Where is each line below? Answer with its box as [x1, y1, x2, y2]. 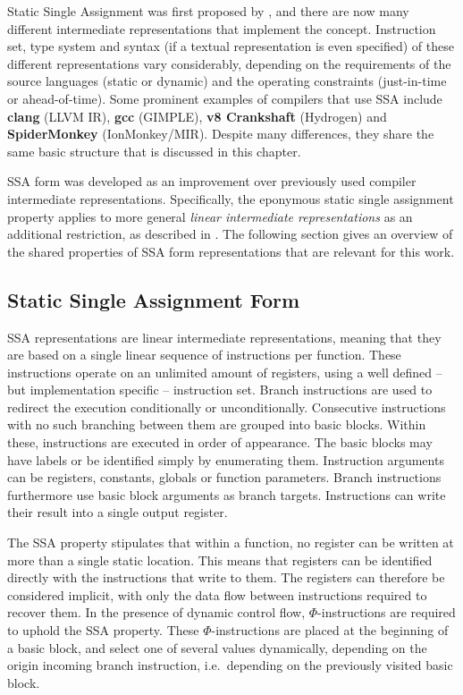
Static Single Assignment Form [7, 285, 300, 313]
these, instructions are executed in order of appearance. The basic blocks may [7, 433, 433, 452]
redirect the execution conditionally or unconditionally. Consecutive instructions [7, 397, 446, 416]
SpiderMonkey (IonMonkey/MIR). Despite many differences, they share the [7, 124, 434, 143]
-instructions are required [317, 603, 456, 622]
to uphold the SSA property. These [7, 621, 199, 640]
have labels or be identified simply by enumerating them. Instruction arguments [7, 450, 444, 469]
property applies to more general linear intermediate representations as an [7, 207, 413, 225]
